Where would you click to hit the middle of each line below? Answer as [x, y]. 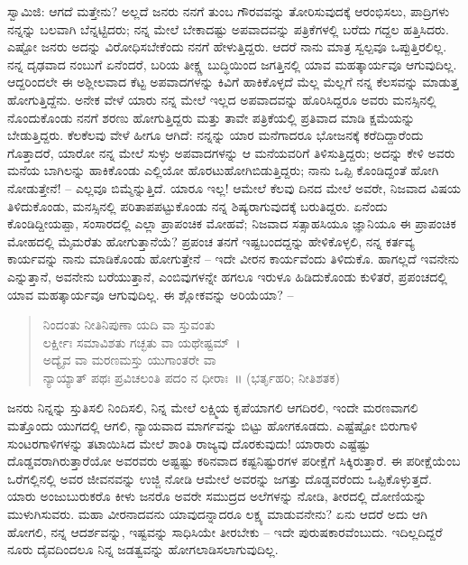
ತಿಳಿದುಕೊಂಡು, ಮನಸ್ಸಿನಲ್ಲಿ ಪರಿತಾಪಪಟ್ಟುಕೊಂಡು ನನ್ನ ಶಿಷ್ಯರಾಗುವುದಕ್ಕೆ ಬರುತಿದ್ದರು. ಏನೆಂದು [197, 205]
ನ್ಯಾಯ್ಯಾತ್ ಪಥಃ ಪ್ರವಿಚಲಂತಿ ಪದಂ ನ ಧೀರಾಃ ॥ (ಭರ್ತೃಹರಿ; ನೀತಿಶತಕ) [192, 377]
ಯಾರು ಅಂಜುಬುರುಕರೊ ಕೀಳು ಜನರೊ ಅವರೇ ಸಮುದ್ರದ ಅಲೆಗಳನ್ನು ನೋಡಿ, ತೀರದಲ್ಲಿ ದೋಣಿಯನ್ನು [217, 496]
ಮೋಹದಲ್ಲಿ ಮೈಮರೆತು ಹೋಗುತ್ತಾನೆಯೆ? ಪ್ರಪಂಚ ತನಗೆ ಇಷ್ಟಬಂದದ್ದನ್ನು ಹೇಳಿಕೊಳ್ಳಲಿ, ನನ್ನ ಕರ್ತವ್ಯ [211, 241]
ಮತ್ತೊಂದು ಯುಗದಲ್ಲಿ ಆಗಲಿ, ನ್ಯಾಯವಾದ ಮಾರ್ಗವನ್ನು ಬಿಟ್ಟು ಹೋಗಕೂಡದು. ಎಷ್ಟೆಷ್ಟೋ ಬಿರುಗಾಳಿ [212, 426]
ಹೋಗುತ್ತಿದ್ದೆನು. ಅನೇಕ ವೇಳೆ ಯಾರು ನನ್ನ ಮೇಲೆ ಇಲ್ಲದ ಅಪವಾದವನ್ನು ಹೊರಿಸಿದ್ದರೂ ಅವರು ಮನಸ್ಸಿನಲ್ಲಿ [222, 99]
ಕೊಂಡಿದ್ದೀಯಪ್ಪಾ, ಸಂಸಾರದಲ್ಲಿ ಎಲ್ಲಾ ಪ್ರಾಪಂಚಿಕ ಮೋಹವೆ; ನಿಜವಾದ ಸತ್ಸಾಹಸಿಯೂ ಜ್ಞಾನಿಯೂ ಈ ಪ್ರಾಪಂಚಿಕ [232, 223]
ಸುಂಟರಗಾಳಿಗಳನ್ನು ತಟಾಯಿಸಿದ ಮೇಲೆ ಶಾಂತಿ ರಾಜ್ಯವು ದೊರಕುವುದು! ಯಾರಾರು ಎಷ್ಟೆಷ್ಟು [189, 443]
